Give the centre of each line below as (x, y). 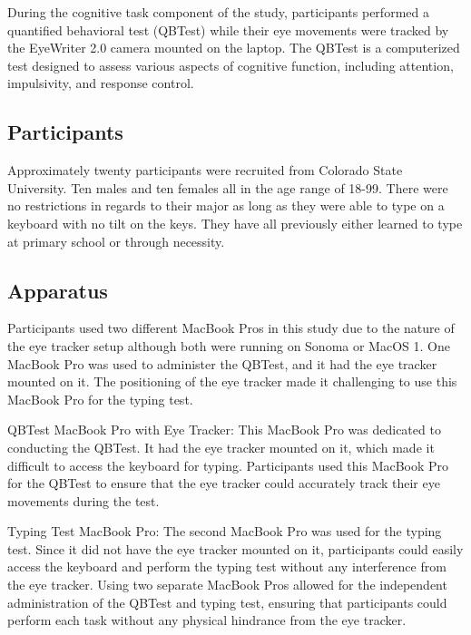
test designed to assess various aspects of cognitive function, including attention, (231, 65)
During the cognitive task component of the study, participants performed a (218, 12)
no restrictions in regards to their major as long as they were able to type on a (226, 205)
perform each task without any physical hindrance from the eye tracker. (207, 620)
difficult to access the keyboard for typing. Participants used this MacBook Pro (228, 465)
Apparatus (58, 290)
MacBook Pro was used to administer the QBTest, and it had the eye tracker (222, 363)
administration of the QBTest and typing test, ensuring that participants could (227, 602)
